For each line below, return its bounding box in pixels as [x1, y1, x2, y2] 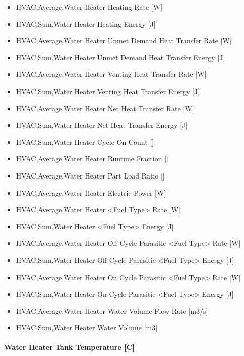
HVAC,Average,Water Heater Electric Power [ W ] [16, 187, 166, 198]
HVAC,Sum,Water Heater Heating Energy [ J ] [16, 18, 156, 29]
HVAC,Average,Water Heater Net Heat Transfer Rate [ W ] [16, 103, 194, 113]
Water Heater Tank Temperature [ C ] [4, 342, 135, 352]
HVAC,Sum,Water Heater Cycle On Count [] [16, 136, 154, 147]
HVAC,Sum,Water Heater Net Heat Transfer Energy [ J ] [16, 120, 188, 130]
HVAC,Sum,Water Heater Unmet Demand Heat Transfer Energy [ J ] [16, 52, 225, 62]
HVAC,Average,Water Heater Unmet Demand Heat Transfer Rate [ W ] [16, 35, 232, 46]
